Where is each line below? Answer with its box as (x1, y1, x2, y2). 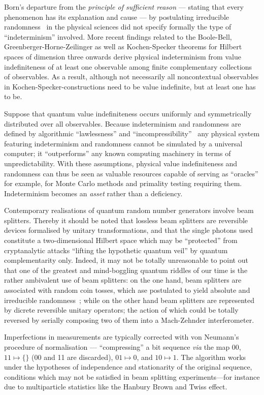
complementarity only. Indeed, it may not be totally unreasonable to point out (4, 255, 248, 265)
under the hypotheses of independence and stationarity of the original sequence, (4, 361, 252, 372)
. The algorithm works (176, 351, 246, 362)
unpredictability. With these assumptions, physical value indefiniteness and (4, 158, 238, 168)
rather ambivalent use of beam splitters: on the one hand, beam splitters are (4, 275, 242, 285)
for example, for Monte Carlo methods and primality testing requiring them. (4, 178, 242, 189)
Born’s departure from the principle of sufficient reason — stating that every (4, 2, 244, 12)
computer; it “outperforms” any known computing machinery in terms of (4, 148, 231, 159)
